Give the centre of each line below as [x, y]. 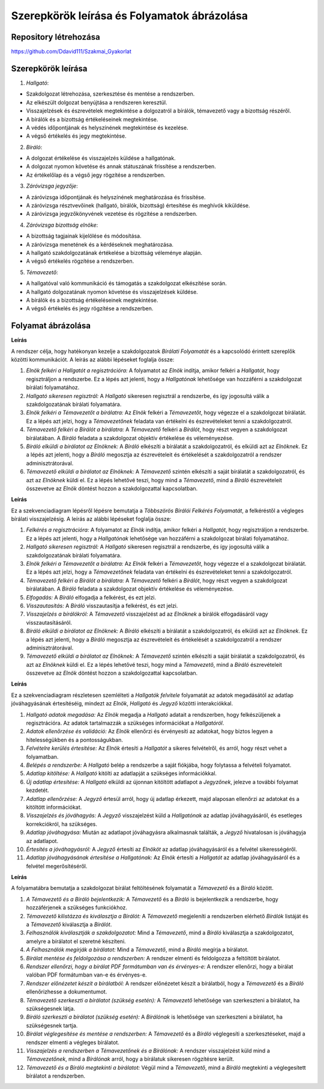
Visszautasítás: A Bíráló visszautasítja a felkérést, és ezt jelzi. [102, 606]
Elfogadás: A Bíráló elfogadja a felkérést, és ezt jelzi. [91, 597]
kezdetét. [37, 790]
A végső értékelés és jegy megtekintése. [76, 136]
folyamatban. [42, 756]
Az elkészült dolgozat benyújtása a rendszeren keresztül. [97, 102]
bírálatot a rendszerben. [56, 1076]
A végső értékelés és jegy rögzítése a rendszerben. [90, 308]
